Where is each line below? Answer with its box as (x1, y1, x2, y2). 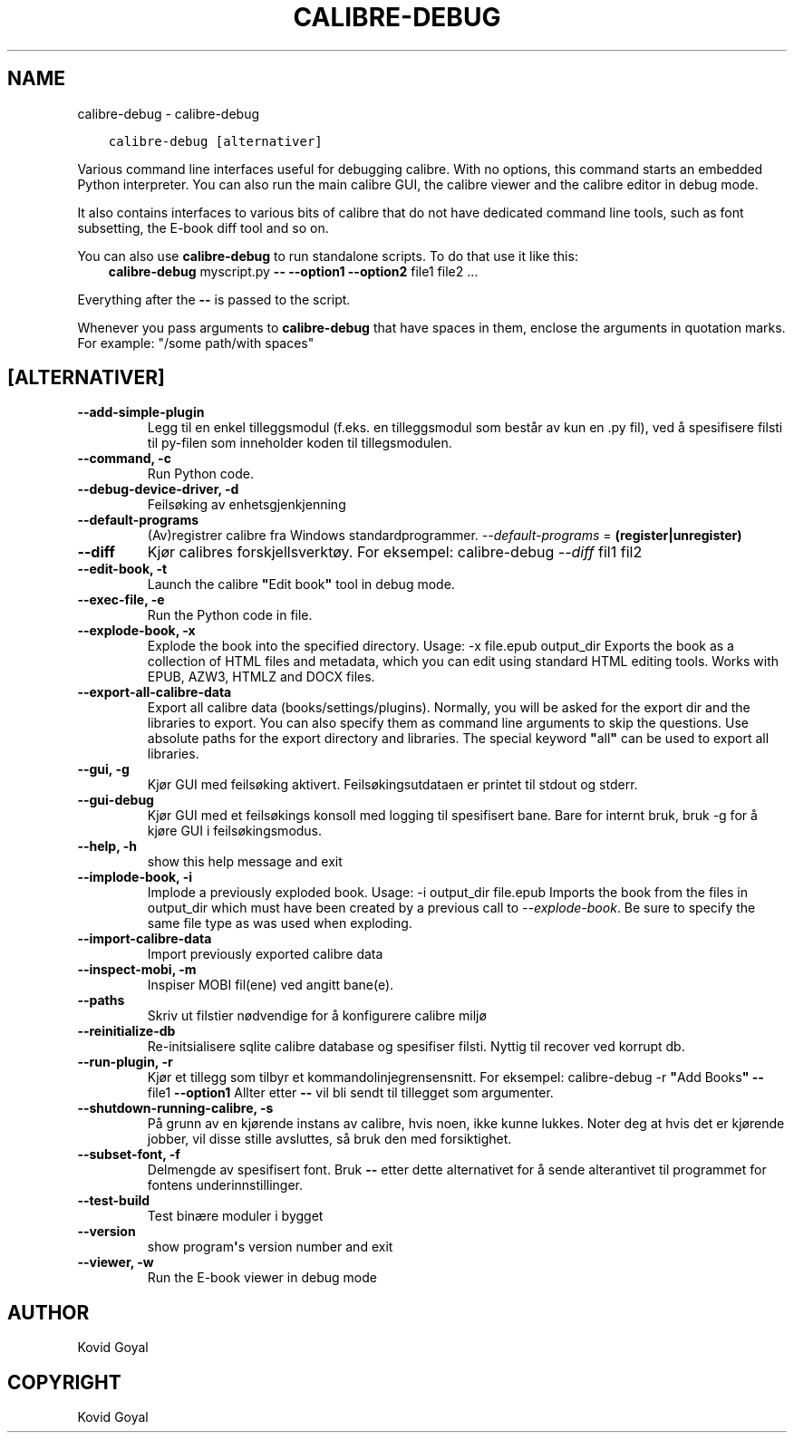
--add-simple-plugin (77, 404, 205, 420)
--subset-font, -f (77, 1146, 180, 1163)
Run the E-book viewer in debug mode (147, 1270, 377, 1286)
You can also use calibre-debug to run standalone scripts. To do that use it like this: (77, 247, 578, 264)
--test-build (77, 1193, 150, 1209)
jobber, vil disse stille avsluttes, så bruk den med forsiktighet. (147, 1131, 512, 1147)
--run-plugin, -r (77, 1054, 173, 1070)
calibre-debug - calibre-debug (77, 105, 260, 121)
